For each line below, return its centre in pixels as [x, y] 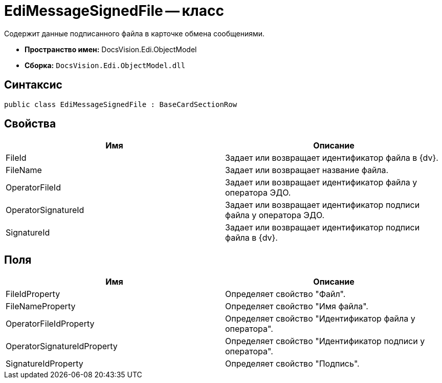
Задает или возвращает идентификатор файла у [321, 183]
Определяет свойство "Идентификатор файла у [320, 319]
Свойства [30, 124]
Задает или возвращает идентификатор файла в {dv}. [332, 158]
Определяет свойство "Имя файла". [297, 306]
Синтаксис [33, 85]
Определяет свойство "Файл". [285, 294]
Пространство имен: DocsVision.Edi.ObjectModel [111, 49]
